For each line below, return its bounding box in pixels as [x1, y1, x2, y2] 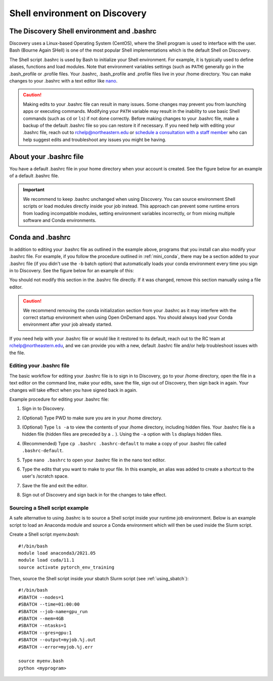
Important [23, 187, 45, 193]
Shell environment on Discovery [9, 8, 147, 19]
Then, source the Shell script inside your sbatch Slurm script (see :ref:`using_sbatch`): [9, 576, 189, 582]
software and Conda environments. [23, 218, 97, 223]
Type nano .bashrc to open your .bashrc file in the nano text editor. [22, 457, 166, 463]
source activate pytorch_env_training [18, 564, 115, 570]
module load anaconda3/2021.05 [18, 550, 96, 556]
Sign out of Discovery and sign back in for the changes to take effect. [22, 492, 167, 498]
